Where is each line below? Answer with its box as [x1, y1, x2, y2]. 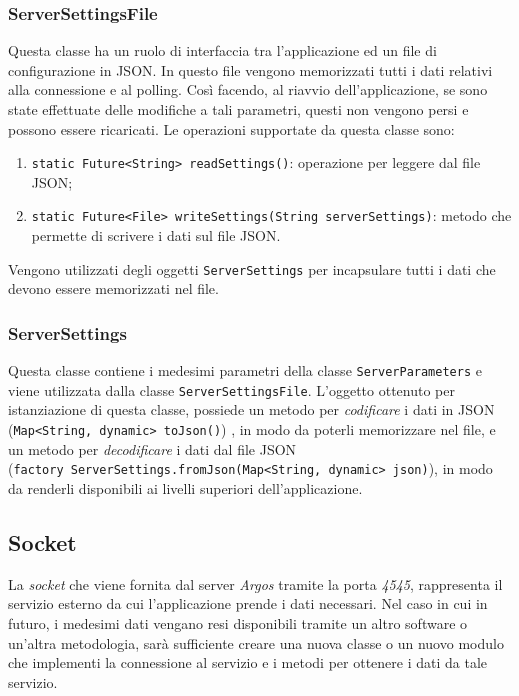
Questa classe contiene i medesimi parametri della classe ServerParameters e [8, 360, 482, 381]
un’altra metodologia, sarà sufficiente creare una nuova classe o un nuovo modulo [8, 632, 504, 653]
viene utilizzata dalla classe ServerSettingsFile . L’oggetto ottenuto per [8, 379, 455, 400]
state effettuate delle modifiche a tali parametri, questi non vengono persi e [8, 99, 469, 119]
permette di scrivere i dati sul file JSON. [31, 225, 281, 246]
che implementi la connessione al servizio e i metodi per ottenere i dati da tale [8, 652, 488, 673]
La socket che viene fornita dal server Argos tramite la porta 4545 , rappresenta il [8, 573, 503, 594]
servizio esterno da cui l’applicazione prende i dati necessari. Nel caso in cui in [8, 593, 488, 614]
